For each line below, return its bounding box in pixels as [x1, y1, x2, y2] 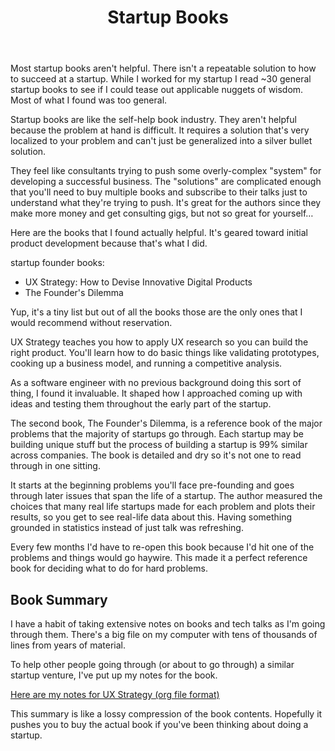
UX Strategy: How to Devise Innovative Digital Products [24, 276, 253, 288]
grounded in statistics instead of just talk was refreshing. [10, 522, 244, 534]
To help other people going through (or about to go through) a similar [10, 659, 295, 670]
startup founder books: [10, 257, 105, 269]
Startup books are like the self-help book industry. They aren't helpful [10, 114, 297, 126]
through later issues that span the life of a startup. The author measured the [10, 490, 323, 502]
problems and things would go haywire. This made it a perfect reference [10, 552, 308, 564]
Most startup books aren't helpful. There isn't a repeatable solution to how [10, 62, 317, 75]
